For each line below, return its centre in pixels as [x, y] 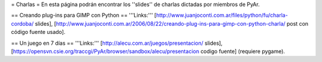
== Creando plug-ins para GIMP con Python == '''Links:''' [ [84, 15]
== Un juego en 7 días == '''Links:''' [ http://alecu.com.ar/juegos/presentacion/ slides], [117, 43]
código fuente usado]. [38, 32]
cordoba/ [22, 23]
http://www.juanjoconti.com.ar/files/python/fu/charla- [222, 15]
